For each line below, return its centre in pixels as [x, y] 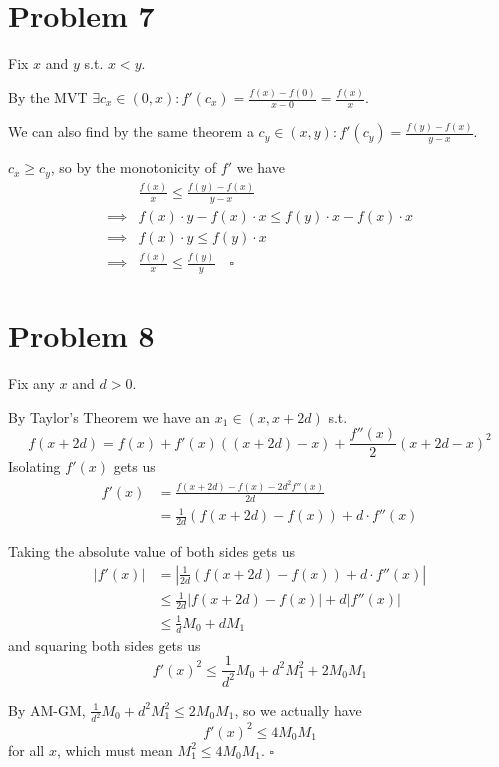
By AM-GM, [47, 709]
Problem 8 [81, 335]
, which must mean [114, 749]
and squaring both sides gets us [104, 644]
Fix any [31, 383]
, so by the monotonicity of [133, 167]
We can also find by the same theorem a [131, 131]
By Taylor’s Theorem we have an [109, 416]
